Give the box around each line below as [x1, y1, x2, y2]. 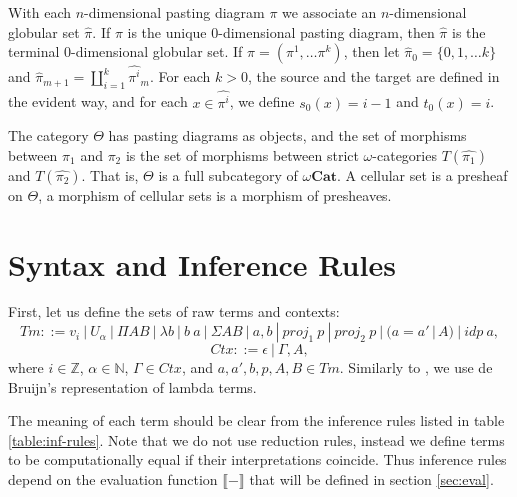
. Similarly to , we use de [339, 357, 493, 378]
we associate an [282, 2, 377, 22]
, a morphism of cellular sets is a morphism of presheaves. [38, 184, 392, 205]
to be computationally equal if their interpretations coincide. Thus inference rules [8, 449, 507, 470]
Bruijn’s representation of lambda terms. [8, 376, 257, 397]
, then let [343, 41, 400, 62]
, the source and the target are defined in [248, 66, 500, 87]
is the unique [127, 21, 207, 42]
